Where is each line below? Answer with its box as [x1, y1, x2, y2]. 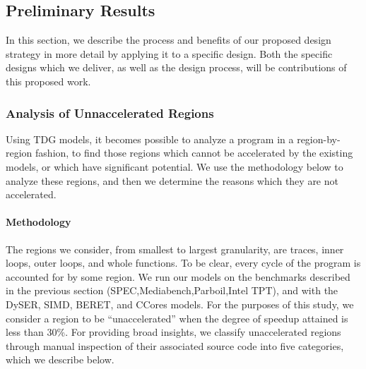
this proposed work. [6, 73, 91, 88]
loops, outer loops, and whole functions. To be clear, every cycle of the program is [6, 255, 361, 270]
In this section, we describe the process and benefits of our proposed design [6, 32, 331, 47]
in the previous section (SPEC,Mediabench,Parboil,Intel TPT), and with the [6, 283, 338, 298]
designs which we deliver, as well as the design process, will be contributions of [6, 60, 347, 75]
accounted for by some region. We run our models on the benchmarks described [6, 269, 350, 284]
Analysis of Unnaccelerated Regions [6, 104, 214, 121]
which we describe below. [6, 352, 114, 367]
